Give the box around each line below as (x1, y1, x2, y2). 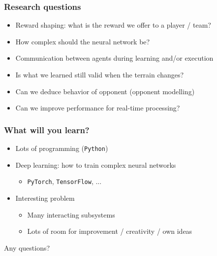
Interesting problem (15, 192, 75, 203)
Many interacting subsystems (27, 209, 115, 219)
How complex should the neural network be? (15, 36, 150, 46)
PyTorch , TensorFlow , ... (27, 176, 102, 186)
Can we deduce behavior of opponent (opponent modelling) (15, 86, 195, 96)
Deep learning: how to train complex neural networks (15, 159, 176, 170)
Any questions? (4, 242, 50, 253)
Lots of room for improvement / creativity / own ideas (27, 226, 192, 236)
